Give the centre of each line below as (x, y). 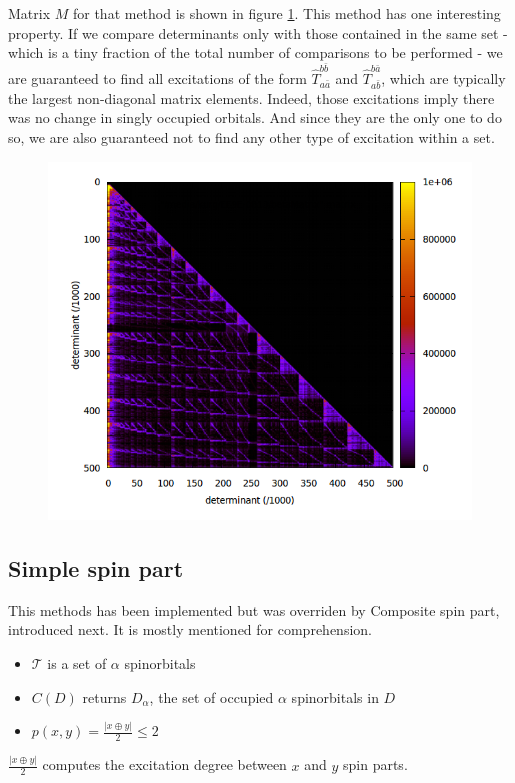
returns (104, 696)
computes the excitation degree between (164, 764)
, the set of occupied (211, 696)
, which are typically (443, 78)
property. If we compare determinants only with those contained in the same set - (258, 32)
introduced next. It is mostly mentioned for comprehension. (190, 629)
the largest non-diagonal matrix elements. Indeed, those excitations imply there (251, 97)
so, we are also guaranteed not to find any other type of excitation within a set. (251, 137)
